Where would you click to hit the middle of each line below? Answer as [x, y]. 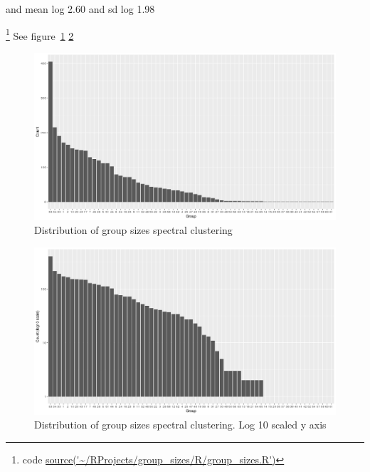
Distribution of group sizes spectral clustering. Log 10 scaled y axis [180, 425]
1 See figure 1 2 [40, 34]
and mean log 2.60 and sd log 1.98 [80, 9]
